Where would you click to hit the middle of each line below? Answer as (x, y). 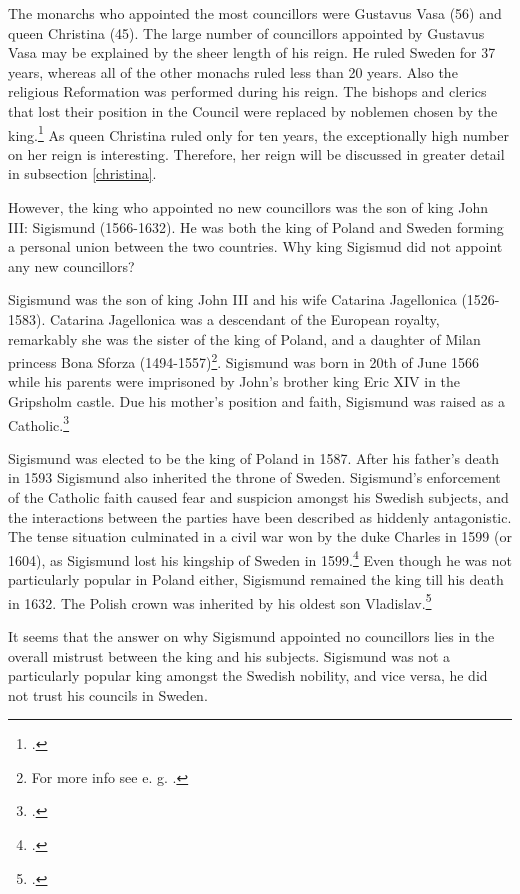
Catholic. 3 (39, 423)
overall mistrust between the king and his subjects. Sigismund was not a (229, 655)
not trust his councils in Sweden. (108, 694)
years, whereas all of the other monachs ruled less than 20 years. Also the (233, 71)
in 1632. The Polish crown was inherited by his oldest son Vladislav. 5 (220, 601)
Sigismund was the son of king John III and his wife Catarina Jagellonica (232, 299)
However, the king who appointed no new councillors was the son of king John (248, 207)
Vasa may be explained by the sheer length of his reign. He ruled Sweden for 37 (252, 52)
